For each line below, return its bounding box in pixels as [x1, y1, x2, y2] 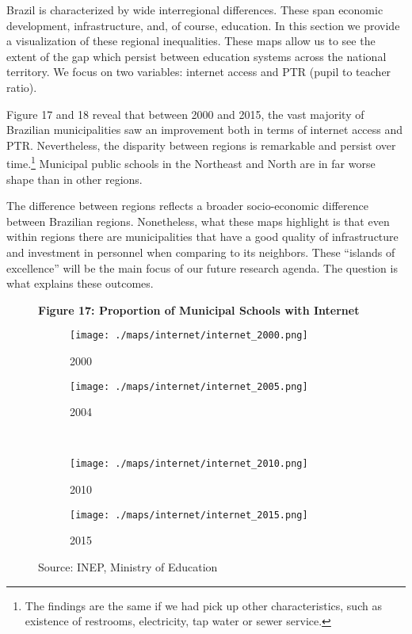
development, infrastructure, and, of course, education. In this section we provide [6, 17, 400, 33]
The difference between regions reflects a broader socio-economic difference [6, 197, 368, 214]
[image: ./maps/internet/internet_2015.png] [70, 509, 308, 521]
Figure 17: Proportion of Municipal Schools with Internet [38, 301, 360, 318]
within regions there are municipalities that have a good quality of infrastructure [6, 228, 399, 245]
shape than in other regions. [6, 170, 143, 187]
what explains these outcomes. [6, 275, 154, 292]
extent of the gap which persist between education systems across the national [6, 48, 387, 64]
